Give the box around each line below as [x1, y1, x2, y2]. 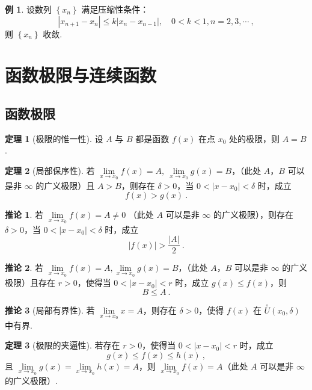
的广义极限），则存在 [213, 208, 293, 221]
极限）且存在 [5, 276, 55, 289]
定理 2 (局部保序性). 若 [5, 164, 95, 176]
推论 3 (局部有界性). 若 [5, 303, 95, 316]
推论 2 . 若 [5, 261, 43, 274]
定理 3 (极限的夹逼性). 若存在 [5, 339, 120, 351]
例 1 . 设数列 [5, 3, 52, 15]
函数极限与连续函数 [5, 63, 157, 87]
